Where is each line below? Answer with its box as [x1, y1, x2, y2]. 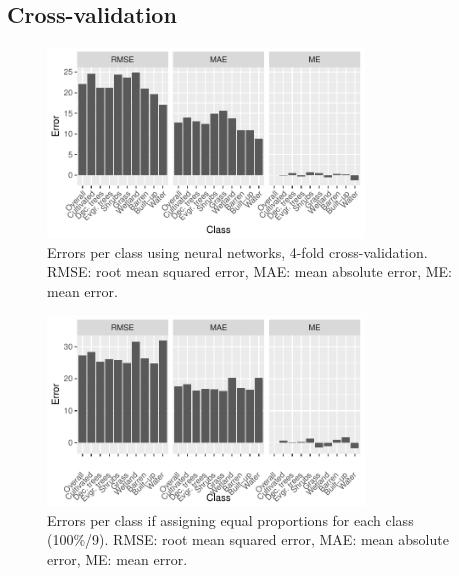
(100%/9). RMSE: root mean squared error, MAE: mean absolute [47, 529, 449, 550]
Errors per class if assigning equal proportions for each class [47, 509, 414, 530]
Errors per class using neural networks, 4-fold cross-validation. [47, 241, 428, 262]
